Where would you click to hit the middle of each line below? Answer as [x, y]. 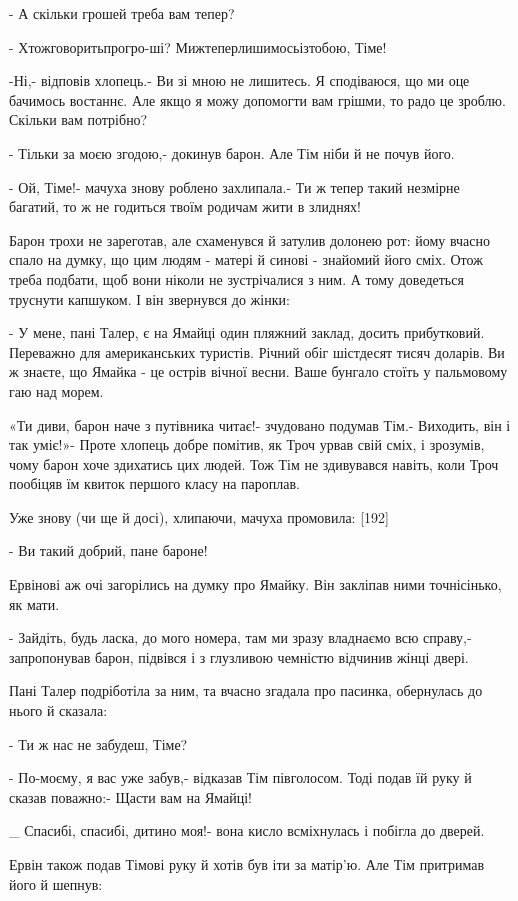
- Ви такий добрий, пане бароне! [108, 550]
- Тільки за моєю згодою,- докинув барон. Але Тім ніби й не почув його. [232, 152]
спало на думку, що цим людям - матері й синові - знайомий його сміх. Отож [246, 259]
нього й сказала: [58, 710]
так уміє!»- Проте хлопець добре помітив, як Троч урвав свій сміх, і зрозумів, [247, 444]
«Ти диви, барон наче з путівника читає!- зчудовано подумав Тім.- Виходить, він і [260, 424]
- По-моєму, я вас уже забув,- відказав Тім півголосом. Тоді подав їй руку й [240, 777]
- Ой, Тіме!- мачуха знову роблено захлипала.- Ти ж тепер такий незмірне [234, 186]
